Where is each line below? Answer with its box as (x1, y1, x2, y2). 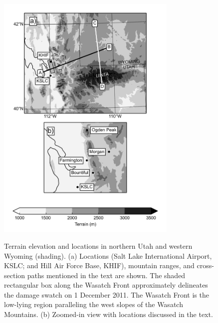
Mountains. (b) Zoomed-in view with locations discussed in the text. (4, 309, 213, 320)
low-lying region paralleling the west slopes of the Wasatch (4, 299, 183, 310)
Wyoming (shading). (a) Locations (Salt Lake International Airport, (4, 250, 212, 261)
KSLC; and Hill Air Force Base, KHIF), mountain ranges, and (4, 260, 195, 271)
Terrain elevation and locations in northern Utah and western (4, 240, 193, 251)
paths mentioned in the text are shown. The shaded (27, 270, 186, 280)
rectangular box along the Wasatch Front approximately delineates (4, 280, 208, 290)
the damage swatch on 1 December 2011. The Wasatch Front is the (4, 289, 209, 300)
